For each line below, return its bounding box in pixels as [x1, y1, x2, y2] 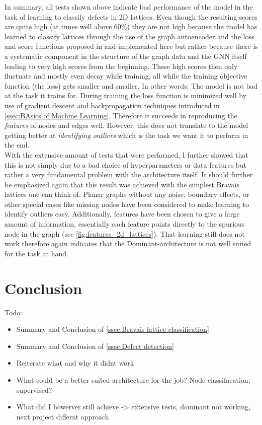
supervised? [16, 384, 52, 395]
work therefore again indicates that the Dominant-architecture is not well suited [5, 238, 251, 249]
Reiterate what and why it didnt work [16, 358, 134, 368]
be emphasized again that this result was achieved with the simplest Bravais [5, 179, 239, 189]
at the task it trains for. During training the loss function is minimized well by [5, 90, 247, 101]
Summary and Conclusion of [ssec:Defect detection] [16, 340, 174, 351]
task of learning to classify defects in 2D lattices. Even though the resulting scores [5, 11, 257, 22]
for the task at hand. [5, 248, 68, 258]
